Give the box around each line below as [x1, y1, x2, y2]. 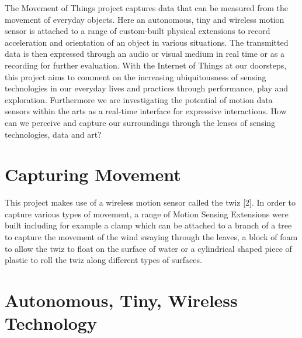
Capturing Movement [5, 162, 181, 186]
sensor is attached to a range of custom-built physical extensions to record [5, 25, 270, 37]
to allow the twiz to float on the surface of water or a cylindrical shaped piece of [5, 242, 292, 254]
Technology [5, 311, 97, 335]
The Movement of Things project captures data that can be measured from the [5, 2, 288, 13]
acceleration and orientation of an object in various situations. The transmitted [5, 36, 289, 48]
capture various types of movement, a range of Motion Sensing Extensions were [5, 207, 289, 220]
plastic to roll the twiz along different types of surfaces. [5, 254, 202, 266]
